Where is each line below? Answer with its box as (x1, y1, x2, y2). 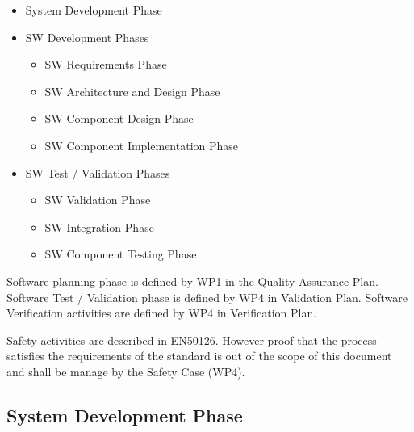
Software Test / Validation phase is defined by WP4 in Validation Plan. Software (6, 288, 408, 305)
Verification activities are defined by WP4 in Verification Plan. (6, 304, 317, 321)
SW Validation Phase (44, 191, 151, 208)
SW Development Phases (25, 28, 149, 45)
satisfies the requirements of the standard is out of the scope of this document (6, 347, 392, 364)
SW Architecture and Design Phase (44, 82, 220, 99)
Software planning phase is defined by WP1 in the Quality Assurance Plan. (6, 272, 378, 289)
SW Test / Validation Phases (25, 164, 170, 181)
